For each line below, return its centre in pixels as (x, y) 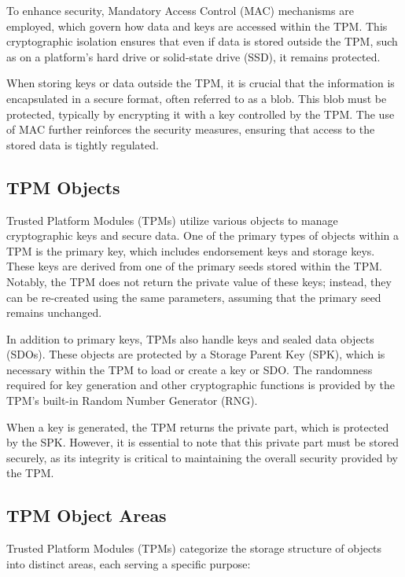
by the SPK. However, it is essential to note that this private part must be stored (202, 442)
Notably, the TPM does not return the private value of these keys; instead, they (199, 281)
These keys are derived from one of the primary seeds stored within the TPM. (194, 266)
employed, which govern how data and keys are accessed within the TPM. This (197, 26)
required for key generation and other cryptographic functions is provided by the (201, 385)
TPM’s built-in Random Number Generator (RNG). (132, 401)
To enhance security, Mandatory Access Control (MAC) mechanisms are (180, 10)
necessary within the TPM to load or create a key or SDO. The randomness (190, 369)
